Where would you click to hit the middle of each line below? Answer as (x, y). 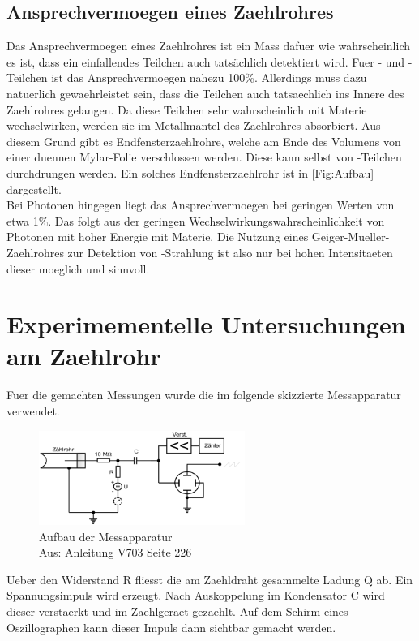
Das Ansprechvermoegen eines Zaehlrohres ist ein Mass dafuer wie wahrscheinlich (208, 46)
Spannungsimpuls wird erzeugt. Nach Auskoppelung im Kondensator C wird (196, 595)
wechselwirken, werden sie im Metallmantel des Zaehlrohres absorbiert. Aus (194, 125)
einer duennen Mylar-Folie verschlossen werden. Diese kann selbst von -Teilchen (204, 157)
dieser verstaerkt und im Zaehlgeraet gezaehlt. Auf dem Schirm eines (177, 611)
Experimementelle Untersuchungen (206, 324)
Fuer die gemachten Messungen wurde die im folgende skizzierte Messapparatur (204, 395)
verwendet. (33, 411)
